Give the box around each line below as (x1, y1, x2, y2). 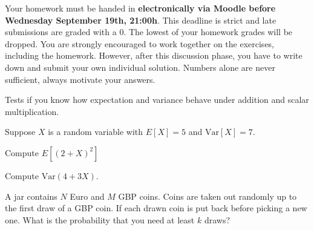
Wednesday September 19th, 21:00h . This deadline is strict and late (5, 13, 276, 26)
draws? (204, 213, 231, 226)
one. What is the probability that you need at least (5, 213, 195, 226)
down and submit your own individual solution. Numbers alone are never (5, 61, 275, 73)
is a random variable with (48, 125, 143, 138)
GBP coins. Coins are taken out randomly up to (118, 189, 297, 202)
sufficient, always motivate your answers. (5, 73, 155, 85)
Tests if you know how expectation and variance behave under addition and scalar (5, 93, 309, 106)
